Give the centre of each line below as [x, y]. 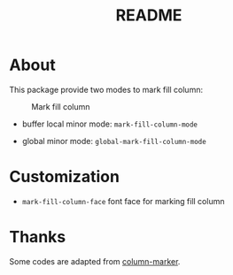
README [149, 15]
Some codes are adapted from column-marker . [95, 261]
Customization [64, 177]
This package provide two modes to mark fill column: [106, 89]
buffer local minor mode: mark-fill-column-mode [109, 124]
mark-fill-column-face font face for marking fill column [123, 201]
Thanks [38, 237]
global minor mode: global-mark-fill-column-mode [114, 141]
